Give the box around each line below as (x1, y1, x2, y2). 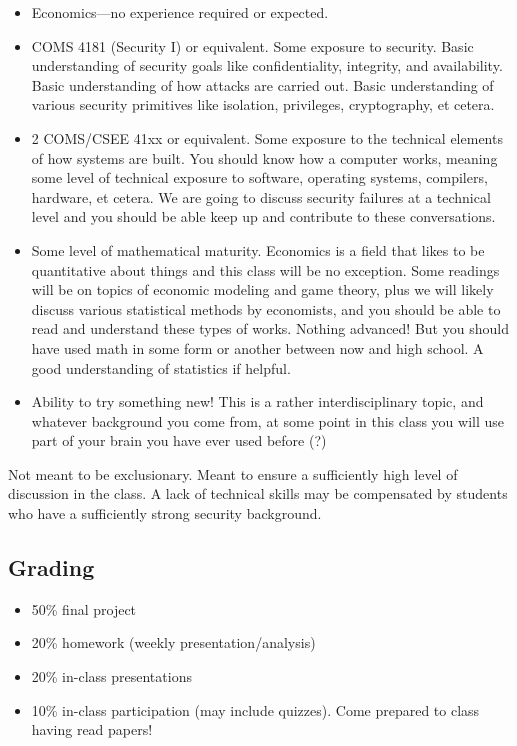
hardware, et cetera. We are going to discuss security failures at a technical (31, 186, 491, 207)
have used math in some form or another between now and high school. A (31, 337, 484, 358)
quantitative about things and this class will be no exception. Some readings (31, 259, 500, 280)
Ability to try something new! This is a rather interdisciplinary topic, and (31, 391, 484, 412)
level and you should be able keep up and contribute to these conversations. (31, 206, 496, 227)
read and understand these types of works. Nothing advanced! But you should (31, 318, 509, 339)
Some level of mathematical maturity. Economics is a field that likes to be (31, 239, 485, 260)
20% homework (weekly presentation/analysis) (31, 632, 316, 653)
